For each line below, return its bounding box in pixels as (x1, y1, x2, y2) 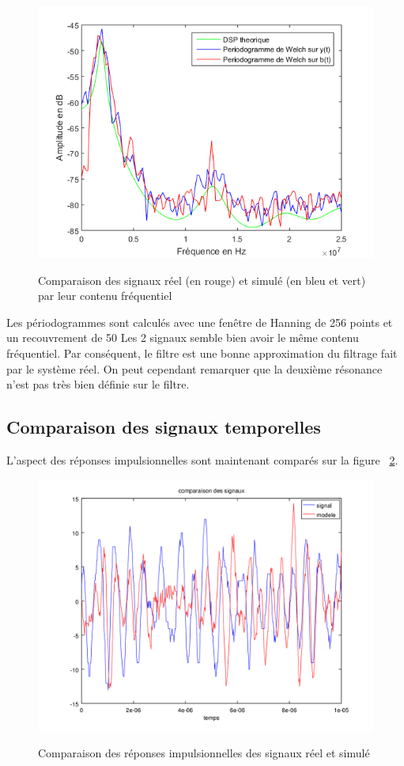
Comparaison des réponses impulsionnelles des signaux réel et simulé (38, 745, 370, 761)
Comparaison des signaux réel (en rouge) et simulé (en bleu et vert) (38, 271, 366, 288)
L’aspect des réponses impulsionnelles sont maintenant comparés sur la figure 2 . (6, 451, 398, 468)
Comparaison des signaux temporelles (6, 415, 321, 439)
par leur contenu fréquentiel (38, 287, 172, 304)
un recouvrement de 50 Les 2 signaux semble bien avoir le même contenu (6, 329, 359, 346)
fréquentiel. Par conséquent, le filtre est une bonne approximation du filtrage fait (6, 344, 398, 361)
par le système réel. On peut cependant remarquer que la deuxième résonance (6, 360, 383, 377)
